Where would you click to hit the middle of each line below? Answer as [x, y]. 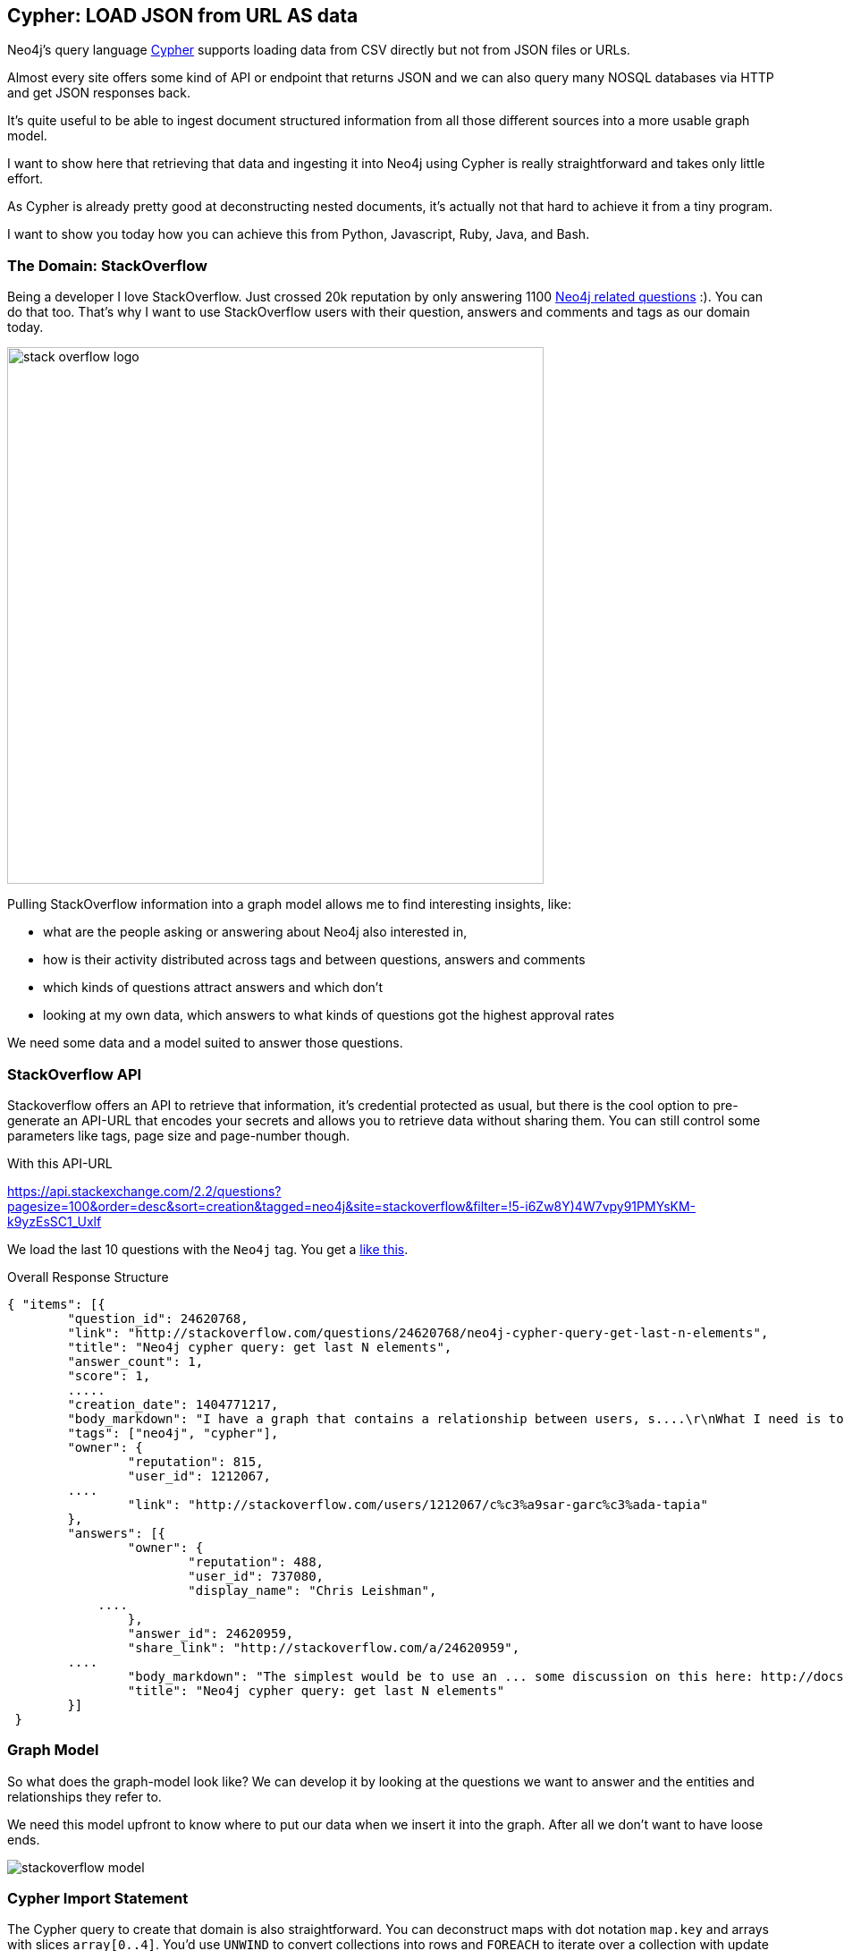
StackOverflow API [75, 1074]
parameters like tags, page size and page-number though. [179, 1135]
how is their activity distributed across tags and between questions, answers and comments [314, 960]
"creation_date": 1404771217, [173, 1404]
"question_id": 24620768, [158, 1318]
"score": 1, [109, 1375]
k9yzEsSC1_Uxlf [55, 1221]
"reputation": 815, [195, 1461]
